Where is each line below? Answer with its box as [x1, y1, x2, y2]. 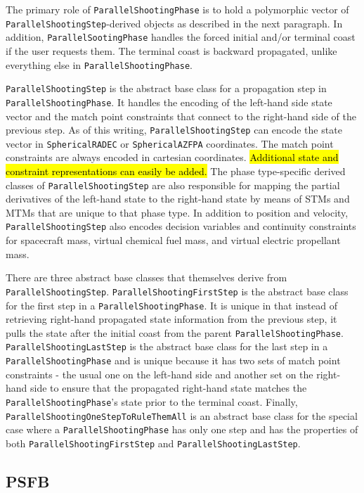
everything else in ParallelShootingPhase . [6, 57, 193, 72]
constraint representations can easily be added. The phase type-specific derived [6, 164, 346, 179]
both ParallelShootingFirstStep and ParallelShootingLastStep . [6, 435, 301, 450]
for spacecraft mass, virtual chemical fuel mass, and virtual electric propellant [6, 233, 341, 248]
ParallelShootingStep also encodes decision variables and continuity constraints [6, 219, 356, 233]
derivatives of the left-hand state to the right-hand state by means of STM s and [6, 191, 350, 206]
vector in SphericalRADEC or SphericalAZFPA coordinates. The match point [6, 136, 334, 151]
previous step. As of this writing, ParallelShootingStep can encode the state [6, 122, 342, 137]
